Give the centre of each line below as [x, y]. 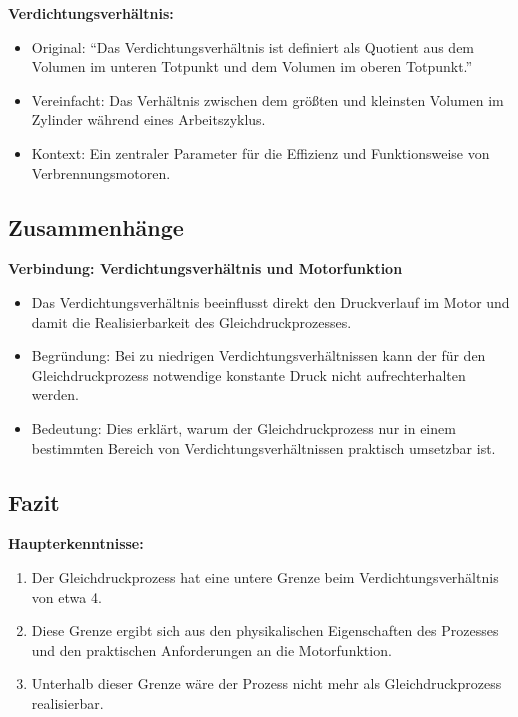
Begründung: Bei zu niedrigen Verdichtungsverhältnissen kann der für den [258, 355]
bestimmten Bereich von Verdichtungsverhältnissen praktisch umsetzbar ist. [263, 447]
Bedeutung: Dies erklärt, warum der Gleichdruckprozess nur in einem [243, 427]
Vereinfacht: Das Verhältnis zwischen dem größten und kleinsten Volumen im [267, 99]
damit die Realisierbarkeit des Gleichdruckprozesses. [191, 321]
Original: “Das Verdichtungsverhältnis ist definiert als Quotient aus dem [253, 46]
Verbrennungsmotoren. [101, 172]
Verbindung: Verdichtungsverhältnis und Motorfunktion [205, 268]
